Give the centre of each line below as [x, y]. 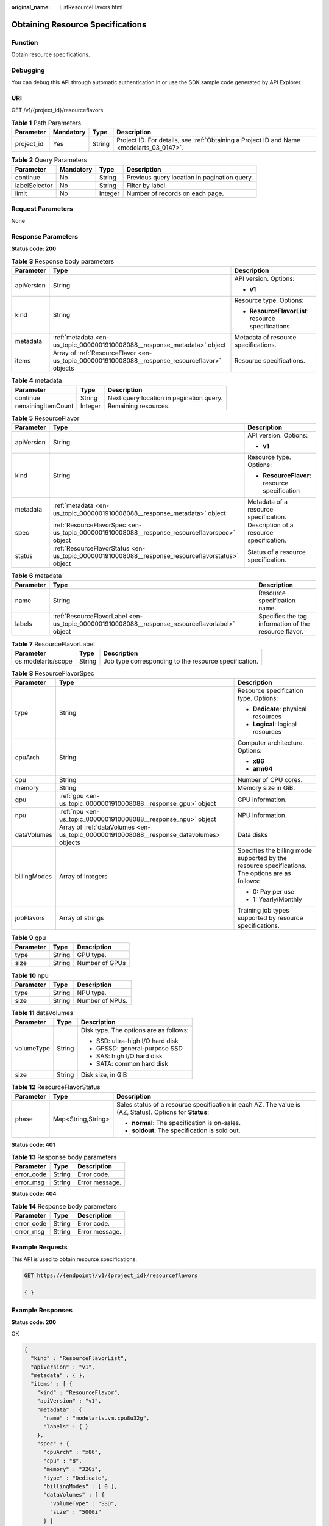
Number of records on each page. [175, 193]
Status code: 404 [34, 1194]
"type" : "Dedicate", [76, 1478]
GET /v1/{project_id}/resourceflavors [57, 110]
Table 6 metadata [37, 576]
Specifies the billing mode [274, 850]
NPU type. [92, 993]
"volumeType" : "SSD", [84, 1503]
